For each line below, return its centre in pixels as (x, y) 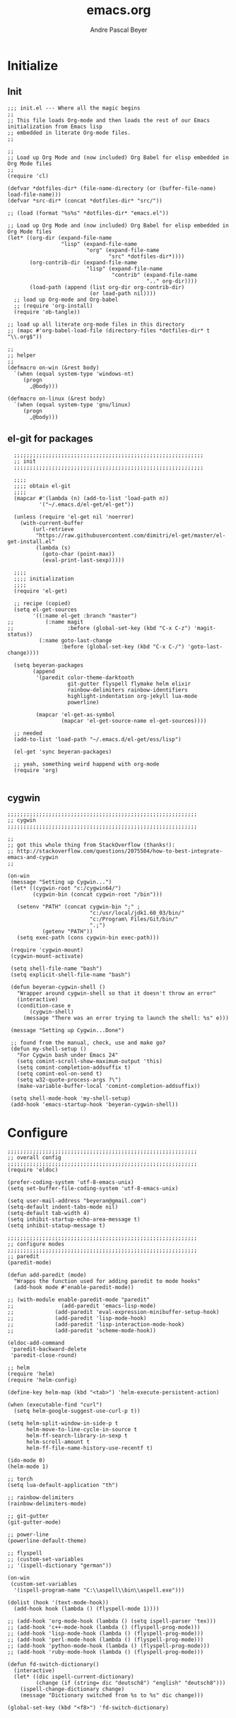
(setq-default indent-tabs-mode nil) (63, 1207)
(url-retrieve (53, 529)
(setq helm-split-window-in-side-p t (63, 1423)
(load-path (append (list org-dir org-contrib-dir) (107, 287)
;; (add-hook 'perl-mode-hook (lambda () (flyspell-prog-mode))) (105, 1640)
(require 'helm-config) (42, 1380)
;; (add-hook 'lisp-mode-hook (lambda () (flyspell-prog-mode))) (105, 1634)
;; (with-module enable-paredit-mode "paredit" (79, 1300)
